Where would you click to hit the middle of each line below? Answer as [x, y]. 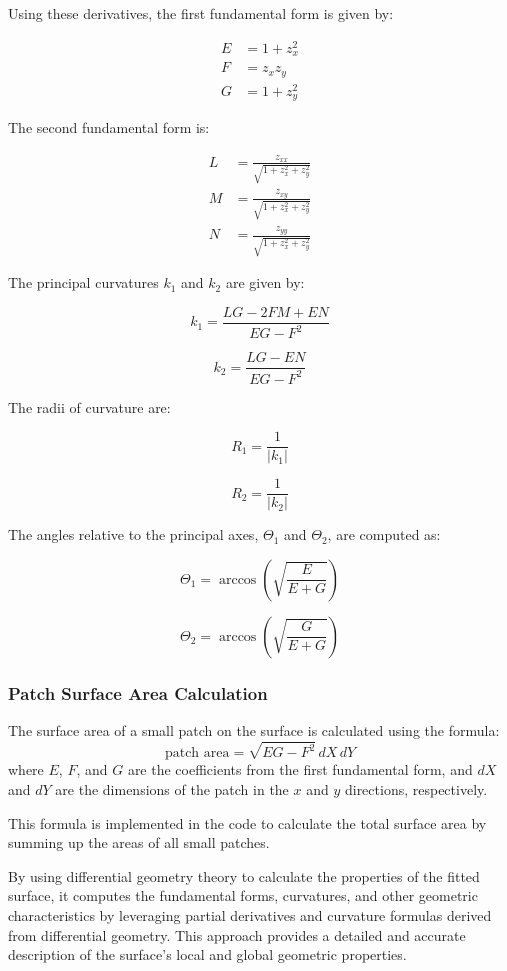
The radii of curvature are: [89, 406]
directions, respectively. [416, 788]
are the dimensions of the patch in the [172, 788]
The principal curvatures [83, 282]
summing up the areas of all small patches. [139, 842]
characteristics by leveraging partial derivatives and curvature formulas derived [250, 914]
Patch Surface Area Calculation [138, 692]
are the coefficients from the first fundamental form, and [300, 769]
